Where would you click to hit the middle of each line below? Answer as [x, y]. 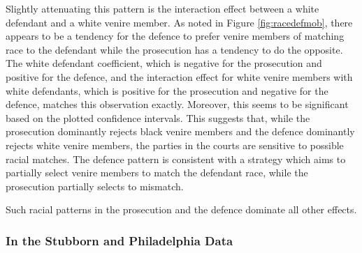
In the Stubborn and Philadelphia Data [120, 240]
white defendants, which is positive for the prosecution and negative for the [167, 90]
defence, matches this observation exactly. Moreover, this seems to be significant [177, 104]
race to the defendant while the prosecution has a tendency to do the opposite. [174, 49]
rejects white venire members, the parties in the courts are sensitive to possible [175, 145]
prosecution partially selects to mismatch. [95, 186]
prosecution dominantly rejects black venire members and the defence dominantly [180, 131]
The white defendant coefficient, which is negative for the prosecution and [164, 63]
